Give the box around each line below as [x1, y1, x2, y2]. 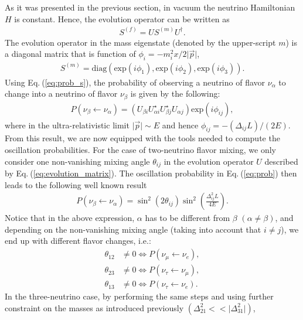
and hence [162, 118, 199, 131]
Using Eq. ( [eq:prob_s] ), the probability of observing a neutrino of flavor [5, 76, 265, 88]
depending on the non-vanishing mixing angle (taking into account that [5, 223, 261, 235]
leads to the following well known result [5, 178, 147, 190]
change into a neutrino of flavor [5, 87, 118, 100]
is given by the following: [130, 87, 220, 100]
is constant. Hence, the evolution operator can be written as [14, 12, 230, 25]
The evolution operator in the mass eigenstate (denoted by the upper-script [5, 36, 276, 48]
